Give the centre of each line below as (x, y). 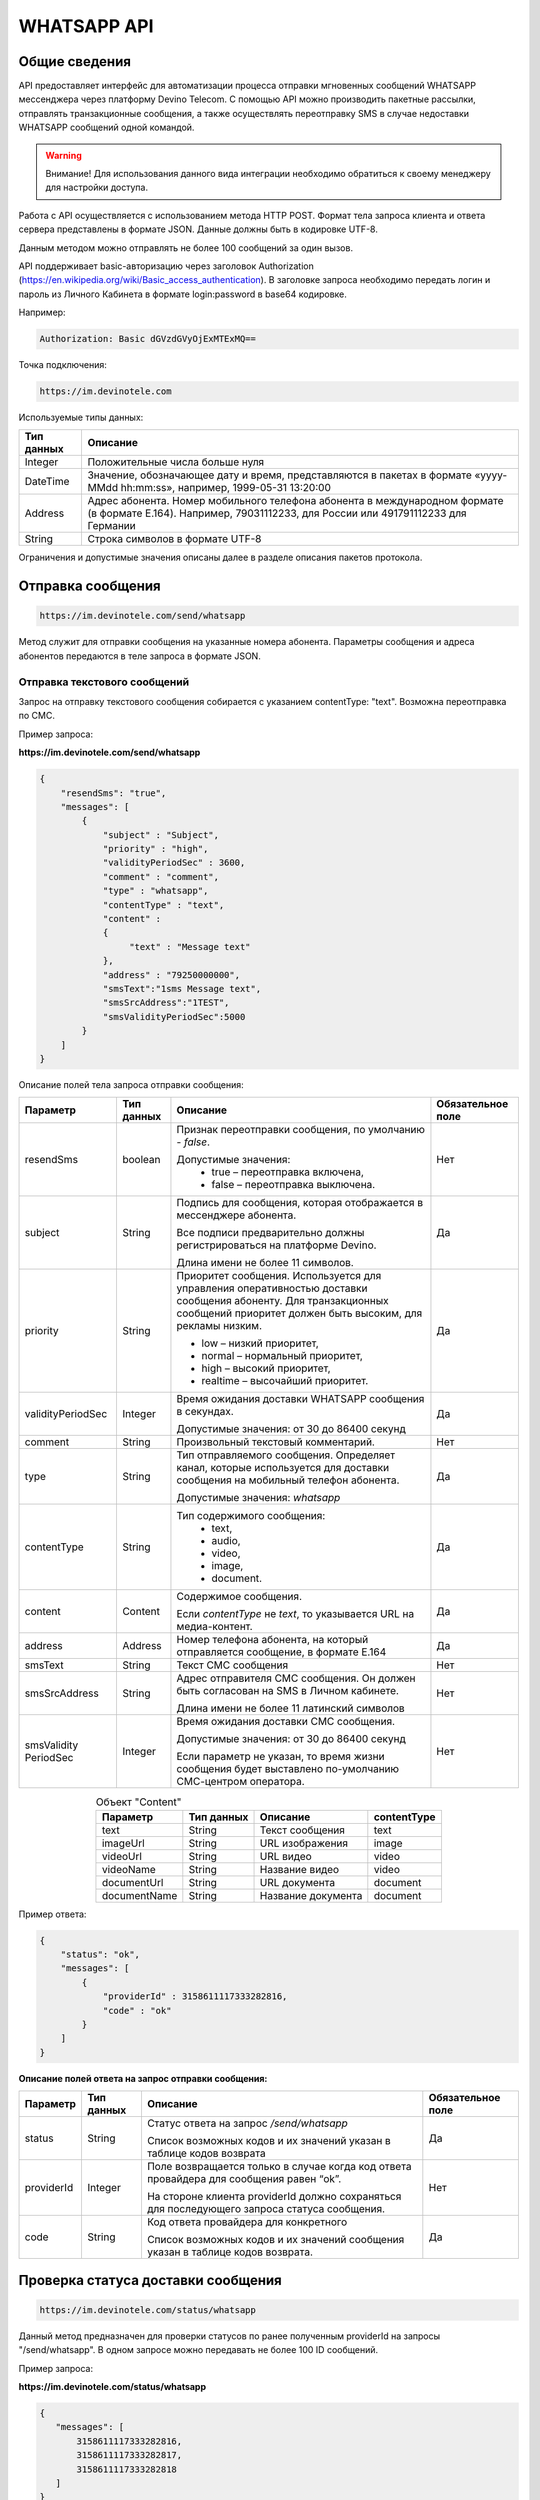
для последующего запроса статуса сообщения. (265, 2209)
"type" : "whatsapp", (155, 891)
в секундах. (205, 1412)
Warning (63, 155)
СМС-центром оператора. (240, 1782)
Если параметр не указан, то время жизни (280, 1757)
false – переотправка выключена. (293, 1185)
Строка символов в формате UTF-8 (174, 539)
